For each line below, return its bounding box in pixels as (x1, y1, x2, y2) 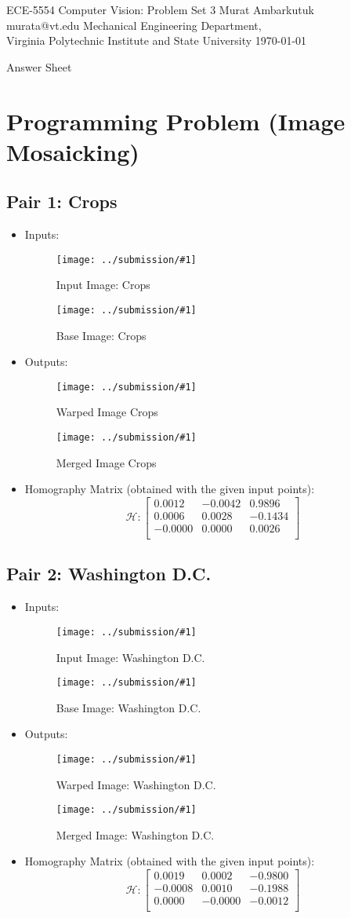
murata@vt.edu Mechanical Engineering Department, (6, 16, 262, 33)
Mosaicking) (6, 135, 139, 167)
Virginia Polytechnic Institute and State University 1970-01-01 (6, 32, 307, 49)
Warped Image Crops (56, 404, 158, 420)
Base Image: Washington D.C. (56, 699, 201, 715)
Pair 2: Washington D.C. (6, 561, 212, 586)
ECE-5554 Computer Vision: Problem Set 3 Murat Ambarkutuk (6, 2, 314, 17)
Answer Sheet (6, 58, 72, 75)
